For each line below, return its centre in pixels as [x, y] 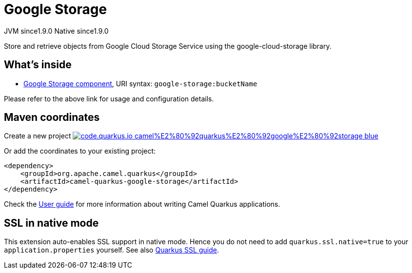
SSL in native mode [51, 223]
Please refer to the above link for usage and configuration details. [109, 98]
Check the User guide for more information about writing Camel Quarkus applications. [142, 204]
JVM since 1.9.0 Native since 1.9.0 [56, 31]
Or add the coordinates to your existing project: [80, 151]
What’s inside [38, 65]
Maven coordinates [52, 117]
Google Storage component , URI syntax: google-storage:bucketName [140, 83]
